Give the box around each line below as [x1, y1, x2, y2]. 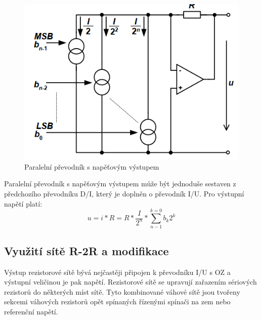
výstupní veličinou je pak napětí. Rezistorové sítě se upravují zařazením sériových [4, 276, 257, 287]
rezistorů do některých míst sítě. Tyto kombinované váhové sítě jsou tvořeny [4, 286, 240, 297]
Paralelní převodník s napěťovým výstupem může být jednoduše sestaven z [4, 178, 236, 189]
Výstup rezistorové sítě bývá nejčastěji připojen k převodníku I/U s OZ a [4, 266, 231, 277]
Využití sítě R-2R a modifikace [4, 243, 169, 258]
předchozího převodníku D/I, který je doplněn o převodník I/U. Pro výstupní [4, 188, 244, 199]
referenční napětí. [4, 306, 58, 316]
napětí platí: [4, 198, 42, 209]
